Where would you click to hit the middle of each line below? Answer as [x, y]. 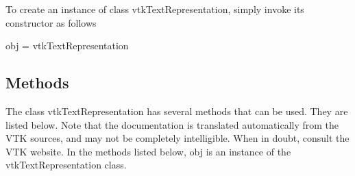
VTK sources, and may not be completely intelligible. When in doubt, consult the [177, 138]
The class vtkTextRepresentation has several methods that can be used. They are [177, 111]
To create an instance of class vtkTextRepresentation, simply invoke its [155, 9]
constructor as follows [51, 22]
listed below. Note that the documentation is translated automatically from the [172, 124]
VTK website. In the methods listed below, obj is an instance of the [148, 151]
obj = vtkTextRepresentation [67, 46]
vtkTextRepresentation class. [66, 165]
